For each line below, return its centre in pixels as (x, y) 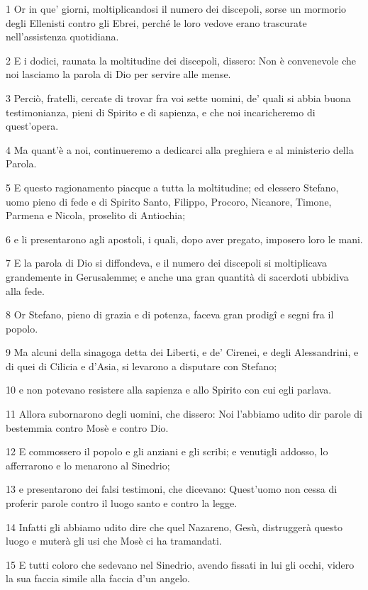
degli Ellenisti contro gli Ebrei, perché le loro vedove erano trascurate (156, 22)
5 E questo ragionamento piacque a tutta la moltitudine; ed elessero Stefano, (172, 187)
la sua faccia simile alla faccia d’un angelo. (98, 578)
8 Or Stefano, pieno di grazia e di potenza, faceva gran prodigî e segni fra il (170, 315)
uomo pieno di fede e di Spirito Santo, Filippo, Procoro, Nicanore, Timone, (169, 201)
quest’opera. (32, 126)
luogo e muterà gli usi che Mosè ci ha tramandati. (114, 541)
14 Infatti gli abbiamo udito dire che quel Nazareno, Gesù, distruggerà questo (174, 527)
